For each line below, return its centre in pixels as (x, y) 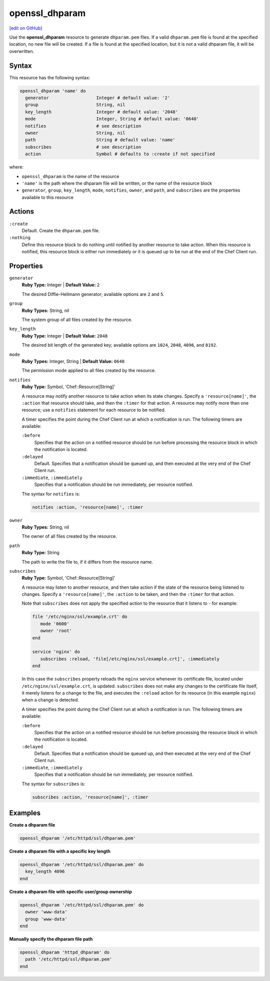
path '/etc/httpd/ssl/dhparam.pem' (69, 959)
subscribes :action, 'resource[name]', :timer (90, 797)
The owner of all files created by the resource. (69, 536)
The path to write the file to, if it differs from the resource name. (87, 562)
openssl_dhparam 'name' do (53, 91)
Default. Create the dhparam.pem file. (61, 230)
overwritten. (22, 51)
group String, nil (75, 105)
